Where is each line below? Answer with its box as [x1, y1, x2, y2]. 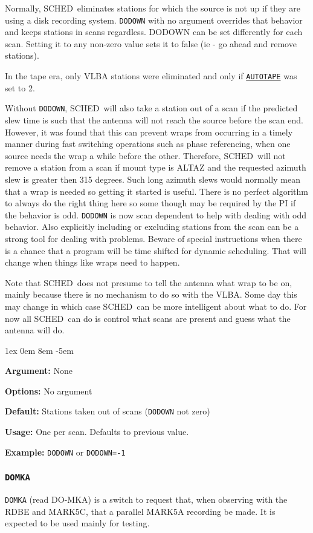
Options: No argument [5, 384, 92, 397]
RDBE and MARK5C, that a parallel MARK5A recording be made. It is [5, 505, 276, 517]
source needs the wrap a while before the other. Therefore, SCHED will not [5, 149, 286, 162]
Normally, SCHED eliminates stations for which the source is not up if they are [5, 2, 300, 14]
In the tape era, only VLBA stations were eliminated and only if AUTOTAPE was [5, 70, 297, 82]
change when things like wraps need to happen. [5, 256, 180, 269]
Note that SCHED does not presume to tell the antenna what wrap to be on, [5, 276, 292, 289]
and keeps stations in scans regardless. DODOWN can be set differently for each [5, 25, 303, 38]
